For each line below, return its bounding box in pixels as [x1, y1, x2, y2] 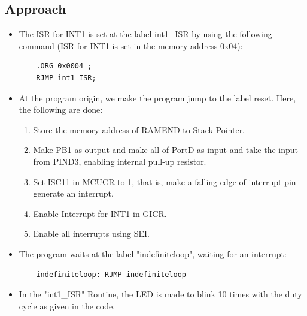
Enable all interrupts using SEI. [33, 227, 150, 240]
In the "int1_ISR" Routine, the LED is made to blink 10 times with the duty [19, 288, 302, 300]
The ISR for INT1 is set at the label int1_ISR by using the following [19, 28, 272, 40]
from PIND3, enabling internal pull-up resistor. [33, 155, 206, 167]
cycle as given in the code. [19, 299, 115, 312]
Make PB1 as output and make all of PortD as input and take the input [33, 143, 298, 156]
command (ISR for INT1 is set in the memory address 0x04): [19, 39, 243, 52]
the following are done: [19, 103, 103, 116]
